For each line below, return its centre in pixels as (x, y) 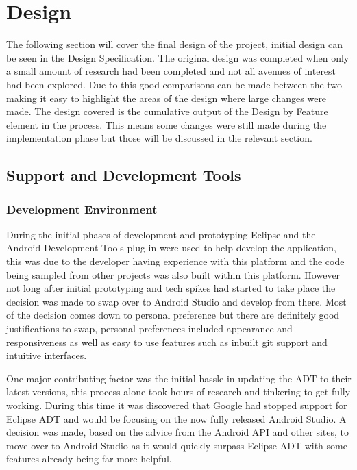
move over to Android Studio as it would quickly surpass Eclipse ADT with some (177, 445)
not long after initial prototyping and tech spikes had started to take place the (171, 288)
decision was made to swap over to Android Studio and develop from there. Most (176, 301)
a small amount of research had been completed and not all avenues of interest (171, 71)
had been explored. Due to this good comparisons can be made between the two (174, 84)
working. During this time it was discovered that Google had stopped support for (177, 405)
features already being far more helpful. (89, 459)
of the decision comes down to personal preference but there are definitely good (173, 315)
